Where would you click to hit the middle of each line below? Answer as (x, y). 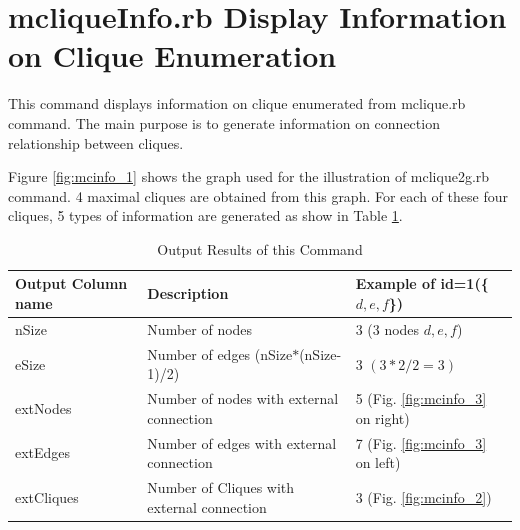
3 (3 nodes (387, 328)
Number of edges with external (242, 442)
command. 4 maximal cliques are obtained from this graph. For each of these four (258, 195)
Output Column (71, 283)
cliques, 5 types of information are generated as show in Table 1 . (205, 215)
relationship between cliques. (96, 142)
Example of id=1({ (422, 283)
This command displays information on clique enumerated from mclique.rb (237, 103)
